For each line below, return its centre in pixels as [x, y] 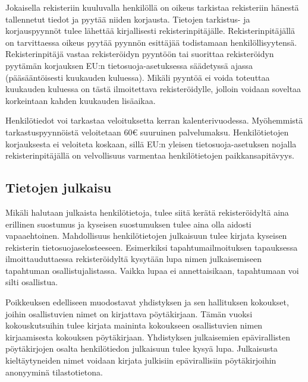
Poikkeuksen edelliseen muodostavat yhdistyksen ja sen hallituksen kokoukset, [147, 302]
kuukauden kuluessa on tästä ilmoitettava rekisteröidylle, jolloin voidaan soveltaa [153, 89]
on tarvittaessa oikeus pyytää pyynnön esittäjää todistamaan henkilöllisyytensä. [151, 42]
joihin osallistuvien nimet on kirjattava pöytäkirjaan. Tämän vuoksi [129, 313]
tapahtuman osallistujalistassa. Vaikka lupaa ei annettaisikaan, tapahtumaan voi [152, 270]
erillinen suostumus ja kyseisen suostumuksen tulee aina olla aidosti [128, 224]
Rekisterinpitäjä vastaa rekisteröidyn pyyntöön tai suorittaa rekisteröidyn [140, 54]
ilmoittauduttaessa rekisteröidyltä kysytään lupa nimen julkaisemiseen [134, 259]
